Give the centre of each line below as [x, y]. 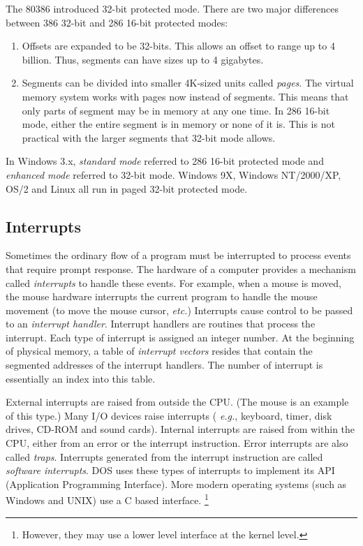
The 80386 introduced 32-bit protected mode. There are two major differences [172, 8]
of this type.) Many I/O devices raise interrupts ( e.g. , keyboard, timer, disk [169, 415]
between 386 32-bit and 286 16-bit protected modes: [117, 22]
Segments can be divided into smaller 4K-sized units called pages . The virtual [188, 83]
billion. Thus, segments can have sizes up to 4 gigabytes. [143, 59]
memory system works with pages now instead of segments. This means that [185, 96]
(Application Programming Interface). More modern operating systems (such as [176, 484]
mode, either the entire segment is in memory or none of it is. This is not [178, 124]
